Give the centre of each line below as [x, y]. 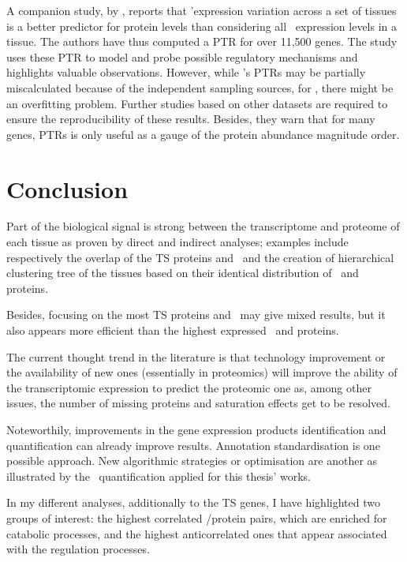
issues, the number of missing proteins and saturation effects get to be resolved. [198, 403]
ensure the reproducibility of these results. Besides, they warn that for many [191, 119]
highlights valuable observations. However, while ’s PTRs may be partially [186, 72]
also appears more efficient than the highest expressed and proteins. [173, 330]
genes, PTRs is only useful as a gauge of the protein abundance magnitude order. [203, 134]
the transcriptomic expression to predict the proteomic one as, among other [189, 387]
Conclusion [67, 188]
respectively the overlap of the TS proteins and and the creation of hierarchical [200, 257]
